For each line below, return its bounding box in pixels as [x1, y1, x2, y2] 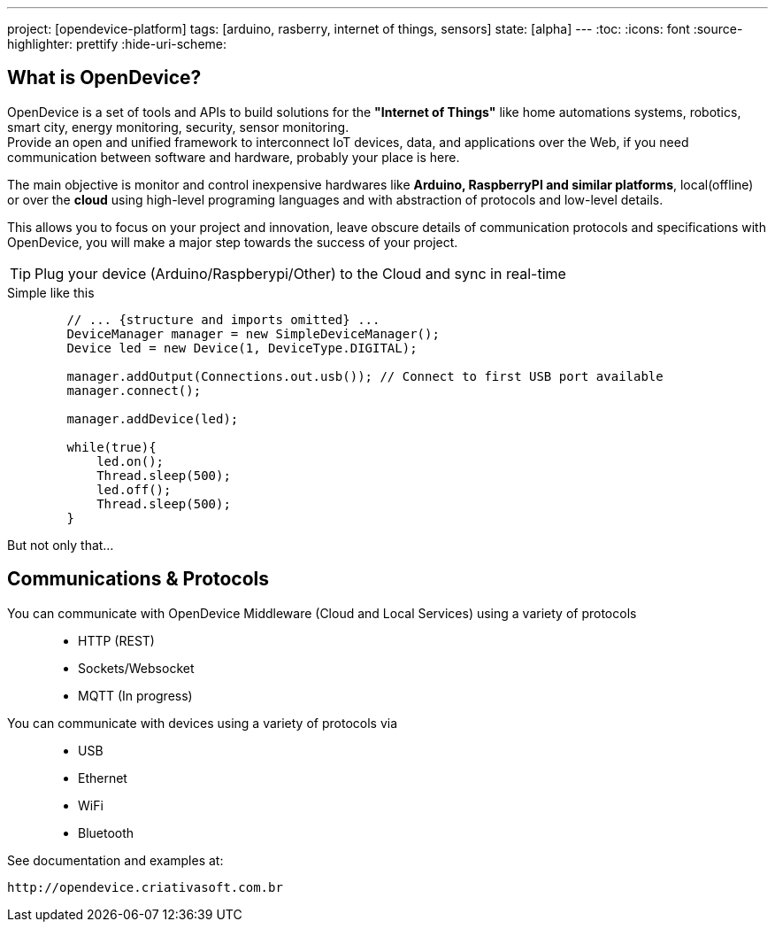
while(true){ [66, 439, 157, 454]
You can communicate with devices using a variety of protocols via [7, 715, 398, 731]
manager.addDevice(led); [66, 411, 239, 426]
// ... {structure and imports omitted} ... [66, 312, 380, 327]
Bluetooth [78, 824, 134, 840]
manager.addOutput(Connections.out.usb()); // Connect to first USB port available [66, 368, 664, 383]
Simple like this [7, 284, 95, 300]
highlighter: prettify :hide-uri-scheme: [7, 36, 227, 51]
